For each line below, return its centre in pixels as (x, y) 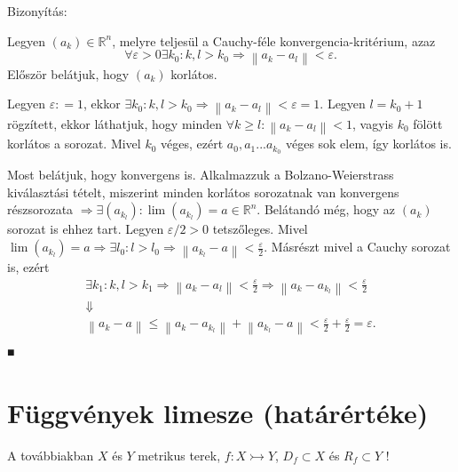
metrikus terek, (179, 455)
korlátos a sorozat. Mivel (74, 144)
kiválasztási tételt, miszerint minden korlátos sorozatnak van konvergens (203, 192)
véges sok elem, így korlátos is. (368, 144)
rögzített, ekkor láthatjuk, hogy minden (115, 123)
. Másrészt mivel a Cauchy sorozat (357, 247)
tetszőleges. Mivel (260, 229)
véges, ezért (192, 144)
